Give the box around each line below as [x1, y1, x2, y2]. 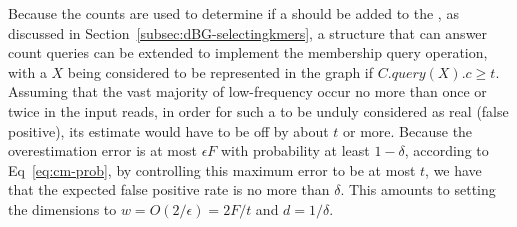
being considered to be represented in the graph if [67, 61, 374, 82]
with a [8, 61, 47, 82]
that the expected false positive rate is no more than [8, 179, 330, 200]
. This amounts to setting [340, 179, 496, 200]
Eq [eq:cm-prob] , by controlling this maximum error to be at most [8, 159, 416, 180]
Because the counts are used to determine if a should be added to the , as [8, 3, 459, 23]
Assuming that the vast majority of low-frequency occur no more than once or [8, 81, 487, 102]
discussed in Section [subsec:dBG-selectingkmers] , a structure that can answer [8, 22, 488, 43]
